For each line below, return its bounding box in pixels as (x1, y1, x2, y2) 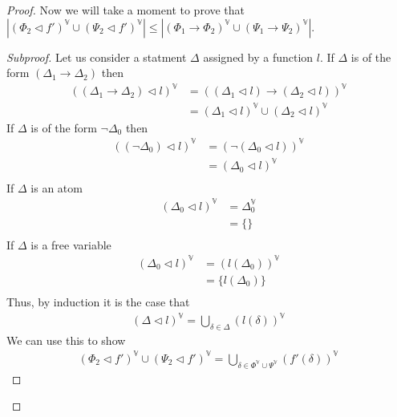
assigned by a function (203, 48, 314, 65)
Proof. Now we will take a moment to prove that (6, 2, 245, 18)
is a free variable (30, 236, 111, 253)
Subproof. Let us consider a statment (6, 48, 187, 65)
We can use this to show (6, 331, 126, 348)
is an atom (30, 179, 83, 196)
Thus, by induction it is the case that (6, 293, 190, 310)
